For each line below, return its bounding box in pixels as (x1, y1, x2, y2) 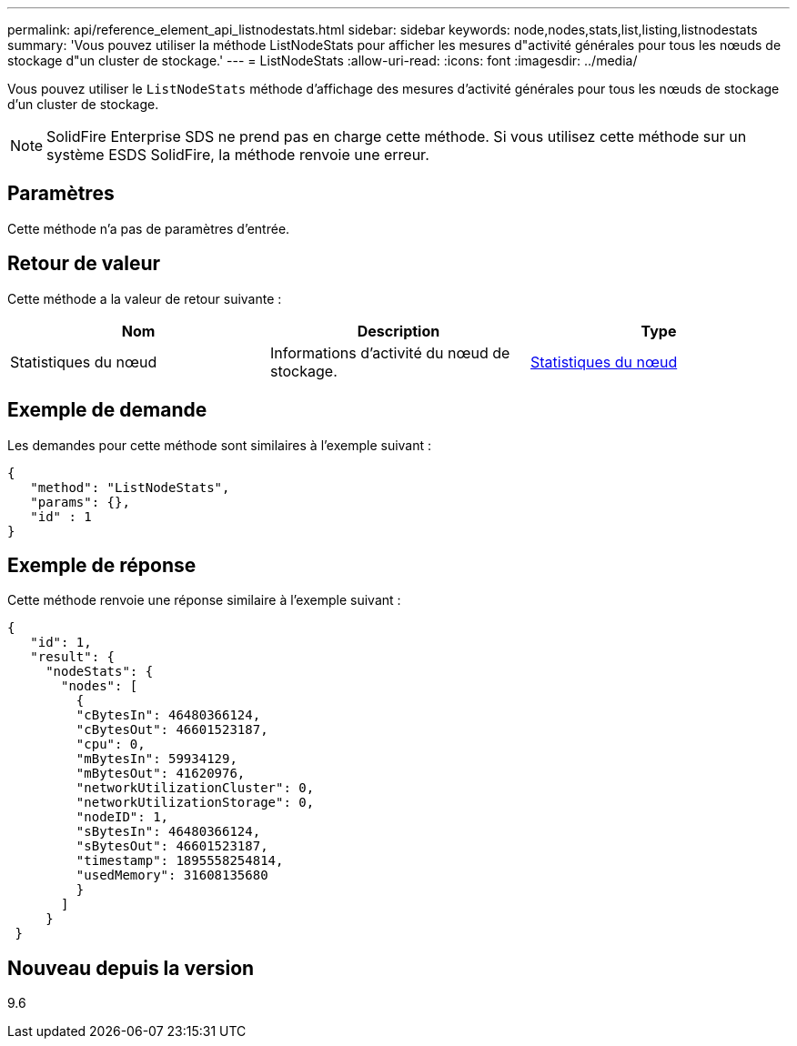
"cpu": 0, (76, 737, 146, 752)
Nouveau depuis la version (7, 956, 255, 980)
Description (357, 321, 440, 340)
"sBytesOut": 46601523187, (76, 839, 268, 854)
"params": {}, (30, 494, 130, 509)
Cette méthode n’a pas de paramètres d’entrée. (7, 220, 290, 236)
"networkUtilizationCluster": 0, (76, 780, 315, 796)
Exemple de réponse (7, 553, 197, 577)
